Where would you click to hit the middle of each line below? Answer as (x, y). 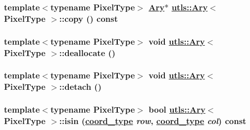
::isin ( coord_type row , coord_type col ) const (153, 121)
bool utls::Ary (177, 109)
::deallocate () (87, 52)
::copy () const (89, 18)
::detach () (80, 87)
